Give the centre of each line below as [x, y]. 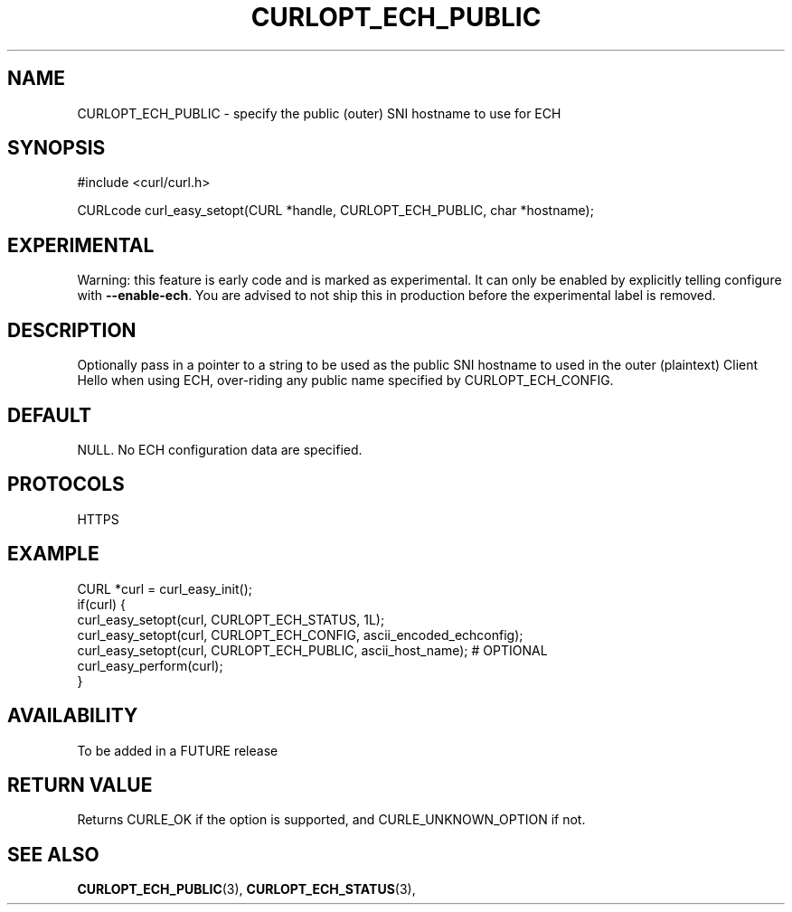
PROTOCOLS [66, 484]
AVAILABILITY [73, 716]
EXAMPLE [53, 554]
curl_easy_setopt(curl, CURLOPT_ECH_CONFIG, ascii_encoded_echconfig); [300, 635]
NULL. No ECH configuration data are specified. [220, 449]
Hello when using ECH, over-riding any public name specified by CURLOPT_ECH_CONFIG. [345, 381]
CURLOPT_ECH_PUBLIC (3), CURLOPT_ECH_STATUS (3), [246, 889]
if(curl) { [102, 604]
